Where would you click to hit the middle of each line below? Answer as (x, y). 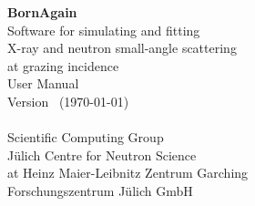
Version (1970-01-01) (68, 101)
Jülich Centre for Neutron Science (102, 154)
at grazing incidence (63, 65)
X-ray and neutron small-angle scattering (122, 48)
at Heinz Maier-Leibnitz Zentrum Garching (128, 173)
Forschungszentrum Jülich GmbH (100, 190)
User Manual (43, 83)
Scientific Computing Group (86, 137)
